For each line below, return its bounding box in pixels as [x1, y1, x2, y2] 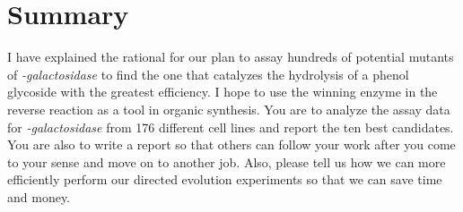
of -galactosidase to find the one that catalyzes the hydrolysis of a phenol [7, 64, 409, 83]
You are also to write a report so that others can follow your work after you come [7, 135, 456, 154]
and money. [7, 187, 71, 206]
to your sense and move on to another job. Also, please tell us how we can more [7, 152, 446, 171]
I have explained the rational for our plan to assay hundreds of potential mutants [7, 47, 454, 66]
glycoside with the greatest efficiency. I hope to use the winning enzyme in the [7, 82, 438, 101]
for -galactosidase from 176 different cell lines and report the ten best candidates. [7, 117, 454, 136]
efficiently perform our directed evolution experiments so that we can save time [7, 170, 442, 189]
